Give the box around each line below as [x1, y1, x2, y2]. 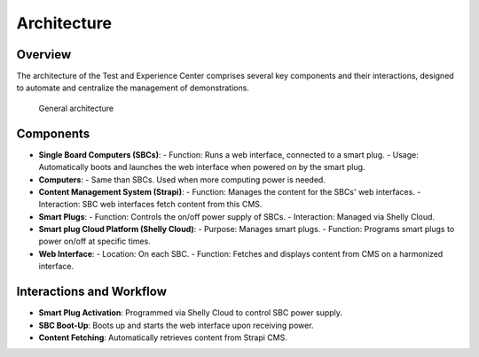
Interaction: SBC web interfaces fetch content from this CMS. [38, 199, 263, 210]
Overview [16, 47, 72, 62]
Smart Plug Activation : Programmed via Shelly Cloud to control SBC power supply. [38, 307, 343, 318]
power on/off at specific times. [38, 236, 151, 247]
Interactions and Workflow [16, 284, 168, 299]
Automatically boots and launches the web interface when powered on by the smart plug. [38, 162, 365, 173]
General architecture [38, 103, 114, 113]
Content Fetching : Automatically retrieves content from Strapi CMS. [38, 332, 288, 343]
